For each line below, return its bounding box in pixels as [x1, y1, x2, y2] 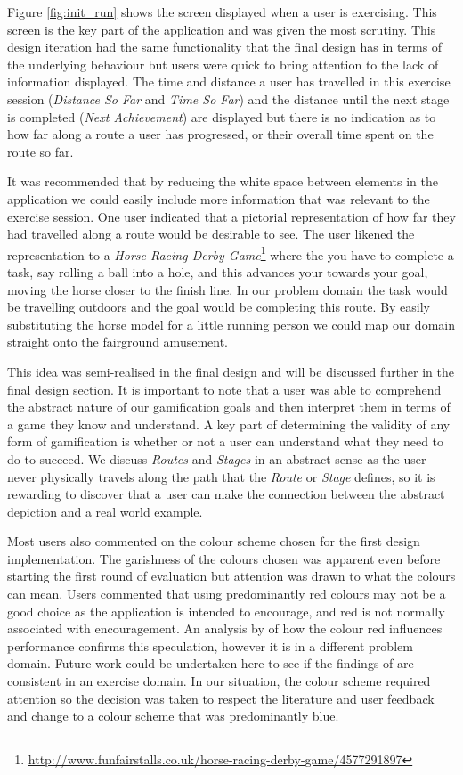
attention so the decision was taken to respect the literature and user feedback [7, 689, 435, 707]
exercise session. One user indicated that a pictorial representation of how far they [7, 207, 456, 225]
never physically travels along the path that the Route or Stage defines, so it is [7, 467, 435, 485]
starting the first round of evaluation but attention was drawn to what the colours [7, 567, 456, 585]
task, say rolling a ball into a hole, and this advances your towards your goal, [7, 262, 428, 281]
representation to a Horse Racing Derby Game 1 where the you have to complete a [7, 242, 454, 264]
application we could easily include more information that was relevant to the [7, 189, 430, 208]
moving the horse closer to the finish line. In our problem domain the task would [7, 280, 448, 298]
